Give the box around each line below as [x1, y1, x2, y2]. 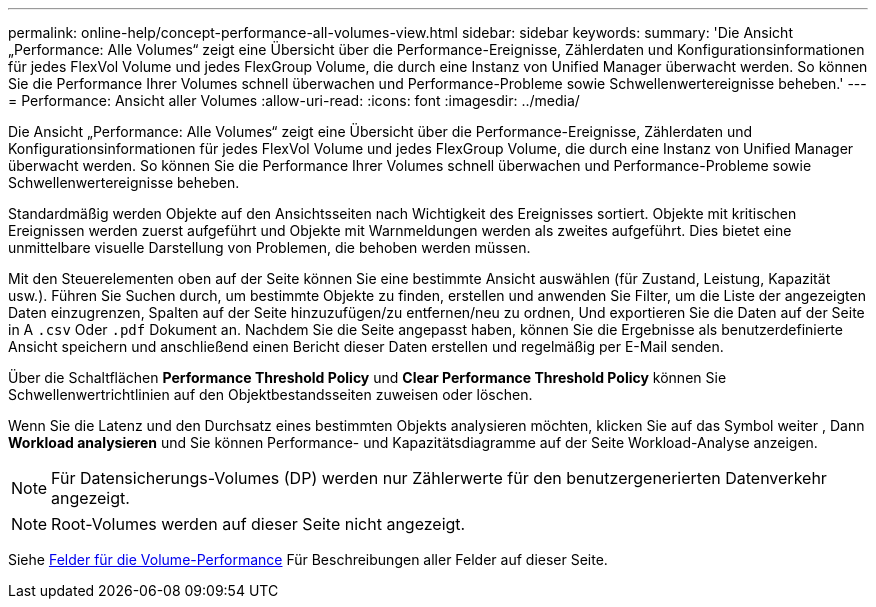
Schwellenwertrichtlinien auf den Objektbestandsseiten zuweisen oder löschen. [8, 386, 533, 403]
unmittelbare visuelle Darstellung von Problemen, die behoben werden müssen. [8, 239, 531, 256]
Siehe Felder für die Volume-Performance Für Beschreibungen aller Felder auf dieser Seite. [8, 551, 608, 568]
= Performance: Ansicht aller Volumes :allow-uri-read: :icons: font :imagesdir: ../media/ [8, 92, 580, 109]
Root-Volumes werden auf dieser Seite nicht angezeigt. [51, 514, 466, 534]
